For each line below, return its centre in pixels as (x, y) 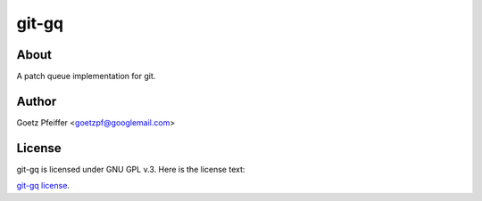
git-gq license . (43, 186)
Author (37, 101)
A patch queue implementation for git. (86, 76)
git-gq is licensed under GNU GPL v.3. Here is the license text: (131, 169)
